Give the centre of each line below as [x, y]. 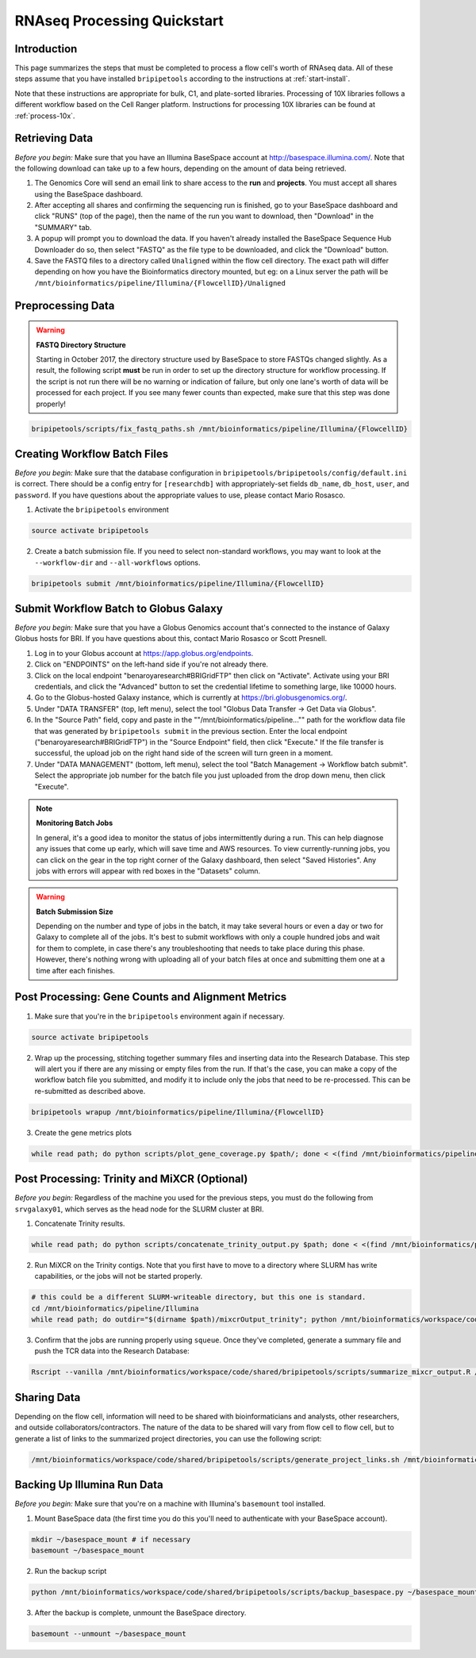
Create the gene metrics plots [83, 1132]
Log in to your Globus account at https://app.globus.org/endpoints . [144, 653]
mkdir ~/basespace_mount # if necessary [111, 1539]
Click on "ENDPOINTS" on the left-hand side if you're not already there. [152, 664]
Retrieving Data [54, 138]
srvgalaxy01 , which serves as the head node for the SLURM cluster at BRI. [140, 1209]
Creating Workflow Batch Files [92, 453]
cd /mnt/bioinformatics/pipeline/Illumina [115, 1308]
